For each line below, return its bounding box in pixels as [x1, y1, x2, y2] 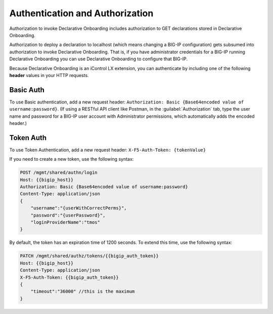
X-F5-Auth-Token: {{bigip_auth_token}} [20, 274, 119, 280]
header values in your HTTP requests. [9, 72, 89, 78]
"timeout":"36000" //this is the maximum [30, 289, 135, 294]
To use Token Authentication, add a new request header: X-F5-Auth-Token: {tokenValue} [9, 147, 206, 153]
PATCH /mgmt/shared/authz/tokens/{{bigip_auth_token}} [20, 253, 159, 259]
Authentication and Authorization [9, 8, 154, 19]
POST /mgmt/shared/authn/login [20, 170, 98, 176]
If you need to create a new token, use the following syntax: [9, 156, 134, 162]
